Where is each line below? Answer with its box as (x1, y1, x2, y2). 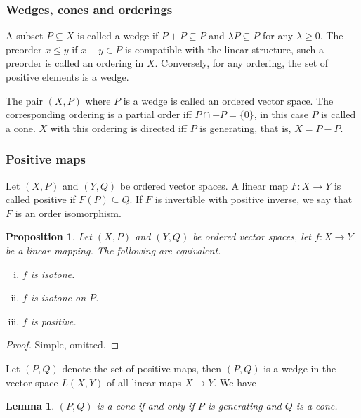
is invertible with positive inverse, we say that (155, 192, 353, 207)
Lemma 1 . (6, 398, 55, 413)
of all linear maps (107, 374, 182, 389)
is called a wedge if (77, 28, 159, 43)
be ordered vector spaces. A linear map (119, 178, 288, 192)
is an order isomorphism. (15, 205, 122, 220)
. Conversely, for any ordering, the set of (155, 55, 329, 70)
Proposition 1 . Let (6, 229, 92, 244)
